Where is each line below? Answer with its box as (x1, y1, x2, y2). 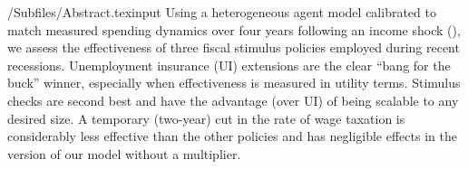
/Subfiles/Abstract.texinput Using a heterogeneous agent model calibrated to (7, 3, 436, 21)
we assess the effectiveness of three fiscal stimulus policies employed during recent (7, 38, 460, 57)
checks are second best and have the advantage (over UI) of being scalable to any (7, 90, 459, 109)
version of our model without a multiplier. (7, 144, 241, 163)
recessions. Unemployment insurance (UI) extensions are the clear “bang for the (7, 55, 451, 74)
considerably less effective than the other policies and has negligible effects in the (7, 127, 457, 146)
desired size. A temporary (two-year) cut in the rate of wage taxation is (7, 108, 405, 127)
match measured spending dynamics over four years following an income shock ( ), (7, 20, 461, 39)
